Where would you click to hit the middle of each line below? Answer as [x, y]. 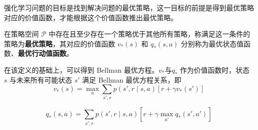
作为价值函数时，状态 [215, 69]
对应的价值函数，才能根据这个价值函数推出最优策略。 [91, 17]
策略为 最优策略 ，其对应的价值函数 [60, 43]
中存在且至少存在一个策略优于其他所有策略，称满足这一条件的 [150, 34]
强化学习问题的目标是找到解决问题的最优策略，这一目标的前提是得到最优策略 [129, 7]
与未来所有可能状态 [41, 79]
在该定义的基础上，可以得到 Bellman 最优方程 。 [81, 69]
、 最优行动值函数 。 [42, 53]
